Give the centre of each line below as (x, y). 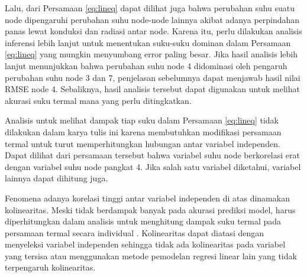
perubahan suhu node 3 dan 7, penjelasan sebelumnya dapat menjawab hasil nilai (153, 77)
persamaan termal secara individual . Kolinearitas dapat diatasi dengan (135, 232)
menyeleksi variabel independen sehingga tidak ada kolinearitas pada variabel (145, 244)
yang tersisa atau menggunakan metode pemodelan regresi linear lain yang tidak (151, 255)
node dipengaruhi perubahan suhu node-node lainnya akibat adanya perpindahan (152, 19)
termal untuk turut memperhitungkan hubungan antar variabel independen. (143, 143)
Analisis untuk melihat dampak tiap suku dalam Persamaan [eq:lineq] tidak (142, 120)
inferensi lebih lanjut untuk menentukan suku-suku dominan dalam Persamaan (148, 42)
